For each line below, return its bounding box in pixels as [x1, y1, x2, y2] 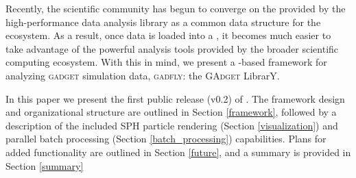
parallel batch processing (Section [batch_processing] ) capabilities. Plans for [5, 131, 327, 146]
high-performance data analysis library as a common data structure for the [5, 14, 321, 29]
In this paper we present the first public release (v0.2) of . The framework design [5, 91, 345, 105]
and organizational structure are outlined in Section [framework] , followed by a [5, 105, 337, 119]
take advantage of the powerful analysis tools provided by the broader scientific [5, 41, 339, 55]
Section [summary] [5, 158, 84, 173]
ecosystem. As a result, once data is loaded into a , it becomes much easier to [5, 28, 331, 42]
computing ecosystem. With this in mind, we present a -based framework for [5, 55, 327, 69]
